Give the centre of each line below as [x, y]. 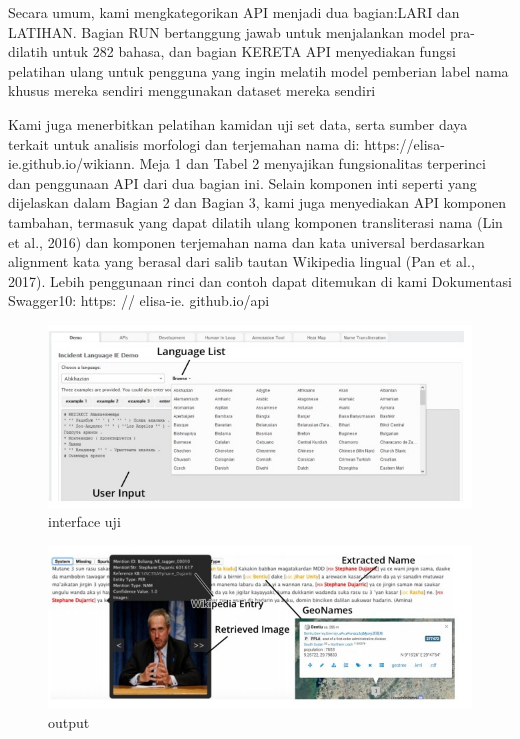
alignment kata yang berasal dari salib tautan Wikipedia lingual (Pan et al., [241, 261]
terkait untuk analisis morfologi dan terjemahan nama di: [184, 143]
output [69, 721]
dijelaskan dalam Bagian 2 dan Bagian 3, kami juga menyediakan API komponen [257, 202]
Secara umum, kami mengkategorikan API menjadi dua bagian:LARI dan [234, 12]
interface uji [84, 521]
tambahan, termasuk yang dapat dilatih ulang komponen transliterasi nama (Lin [255, 221]
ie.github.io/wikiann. [71, 163]
